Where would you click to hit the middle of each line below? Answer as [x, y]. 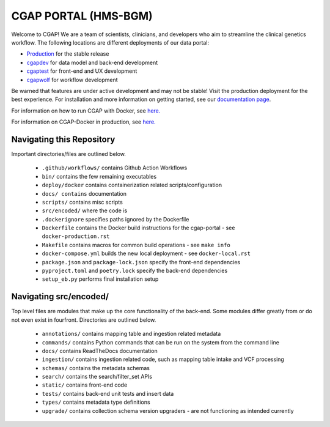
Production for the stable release [68, 54]
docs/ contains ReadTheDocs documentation [100, 351]
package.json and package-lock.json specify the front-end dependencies [141, 262]
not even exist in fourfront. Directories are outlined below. [84, 320]
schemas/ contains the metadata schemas [96, 368]
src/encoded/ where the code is [85, 210]
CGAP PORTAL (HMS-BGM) [82, 16]
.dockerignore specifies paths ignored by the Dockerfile [116, 219]
